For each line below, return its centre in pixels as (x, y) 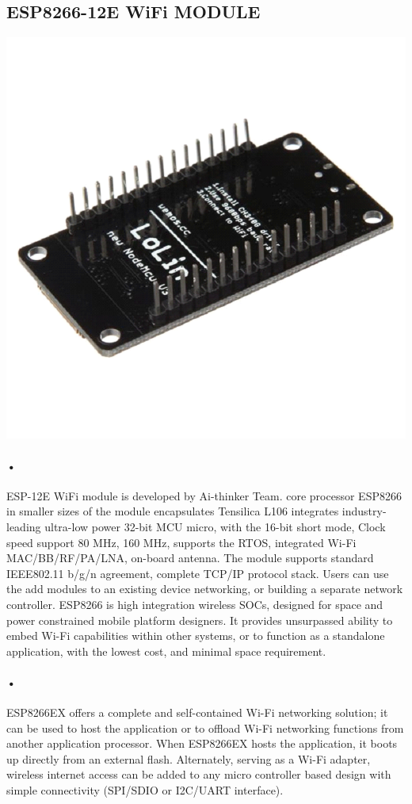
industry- (364, 511)
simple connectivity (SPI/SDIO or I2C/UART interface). (145, 790)
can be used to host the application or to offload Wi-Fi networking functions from (205, 727)
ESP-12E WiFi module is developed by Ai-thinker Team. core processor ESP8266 (204, 495)
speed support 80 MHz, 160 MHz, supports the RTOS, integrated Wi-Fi (181, 542)
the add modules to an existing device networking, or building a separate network (205, 589)
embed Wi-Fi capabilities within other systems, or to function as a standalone (196, 636)
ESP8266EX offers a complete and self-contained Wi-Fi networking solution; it (197, 712)
